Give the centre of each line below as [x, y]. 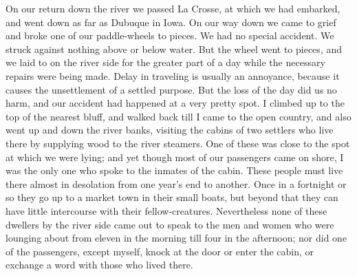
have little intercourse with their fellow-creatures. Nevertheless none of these [166, 210]
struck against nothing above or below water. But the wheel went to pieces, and [174, 49]
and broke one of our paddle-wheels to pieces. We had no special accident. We [170, 35]
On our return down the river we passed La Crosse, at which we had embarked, [173, 8]
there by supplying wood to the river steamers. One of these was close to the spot [178, 143]
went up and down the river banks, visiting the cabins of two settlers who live [170, 130]
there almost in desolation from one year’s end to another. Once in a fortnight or [176, 183]
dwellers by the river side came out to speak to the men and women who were [170, 224]
